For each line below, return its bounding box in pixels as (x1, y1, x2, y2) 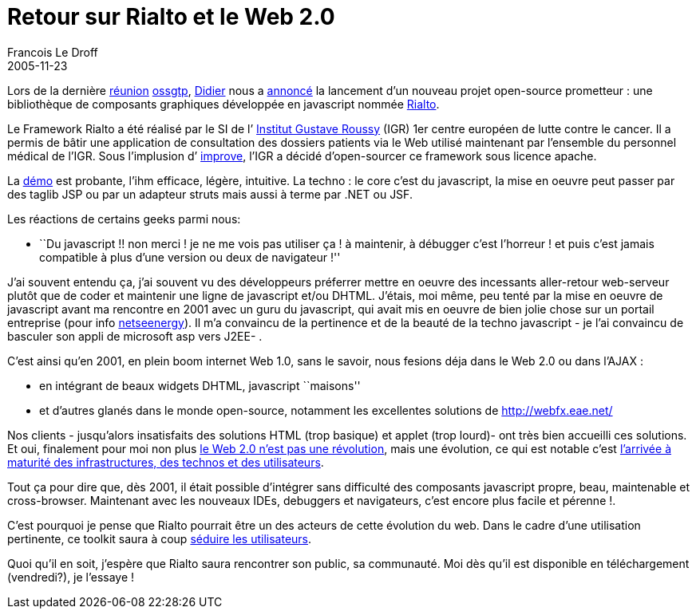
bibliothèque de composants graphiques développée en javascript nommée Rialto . (7, 97, 440, 111)
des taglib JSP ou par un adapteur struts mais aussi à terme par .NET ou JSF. (7, 187, 413, 201)
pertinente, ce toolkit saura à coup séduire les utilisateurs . (7, 531, 312, 546)
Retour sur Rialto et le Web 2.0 (7, 3, 335, 30)
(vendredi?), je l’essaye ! (7, 570, 135, 584)
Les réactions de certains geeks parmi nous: (7, 211, 241, 226)
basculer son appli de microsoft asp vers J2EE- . (7, 329, 263, 343)
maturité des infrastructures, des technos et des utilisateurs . (7, 455, 324, 469)
